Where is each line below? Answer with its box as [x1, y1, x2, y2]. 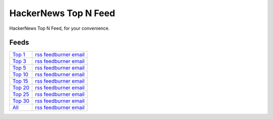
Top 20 [12, 84, 30, 91]
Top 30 [12, 97, 30, 104]
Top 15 [12, 78, 28, 85]
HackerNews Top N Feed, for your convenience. [9, 25, 110, 31]
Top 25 [12, 91, 29, 98]
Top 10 [12, 71, 29, 78]
